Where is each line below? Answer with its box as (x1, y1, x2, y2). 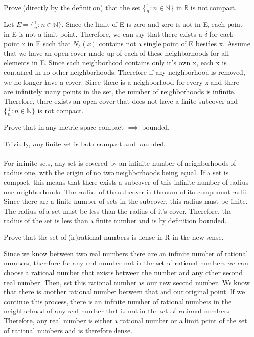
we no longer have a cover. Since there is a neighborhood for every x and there (4, 76, 239, 87)
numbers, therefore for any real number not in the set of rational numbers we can (4, 258, 248, 268)
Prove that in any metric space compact (4, 122, 124, 132)
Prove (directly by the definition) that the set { (4, 2, 146, 12)
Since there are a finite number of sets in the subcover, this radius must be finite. (4, 196, 248, 206)
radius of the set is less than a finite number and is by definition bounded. (4, 215, 227, 225)
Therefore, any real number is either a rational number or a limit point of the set (4, 315, 247, 325)
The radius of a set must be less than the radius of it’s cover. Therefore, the (4, 205, 232, 216)
